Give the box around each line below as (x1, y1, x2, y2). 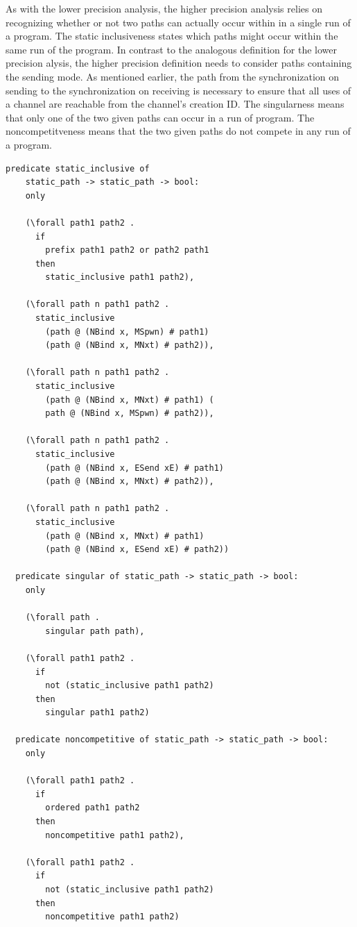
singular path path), (45, 626, 145, 636)
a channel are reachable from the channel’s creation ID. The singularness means (6, 97, 345, 111)
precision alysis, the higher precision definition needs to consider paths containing (6, 56, 352, 70)
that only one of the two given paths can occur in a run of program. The (6, 110, 315, 124)
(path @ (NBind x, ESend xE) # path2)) (45, 544, 229, 555)
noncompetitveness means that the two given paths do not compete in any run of (6, 124, 351, 138)
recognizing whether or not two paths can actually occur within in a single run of (6, 15, 351, 29)
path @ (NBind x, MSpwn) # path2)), (45, 408, 214, 419)
